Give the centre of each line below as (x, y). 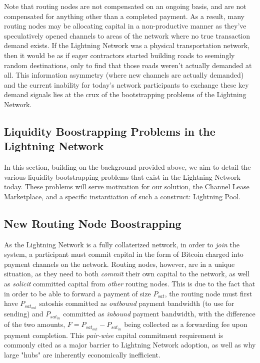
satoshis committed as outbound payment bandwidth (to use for (137, 303)
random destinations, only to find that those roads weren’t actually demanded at (128, 65)
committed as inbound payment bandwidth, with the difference (159, 314)
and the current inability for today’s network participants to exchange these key (126, 84)
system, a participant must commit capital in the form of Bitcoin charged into (124, 254)
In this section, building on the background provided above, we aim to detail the (127, 167)
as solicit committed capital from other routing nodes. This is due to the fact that (130, 284)
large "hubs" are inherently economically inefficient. (82, 354)
